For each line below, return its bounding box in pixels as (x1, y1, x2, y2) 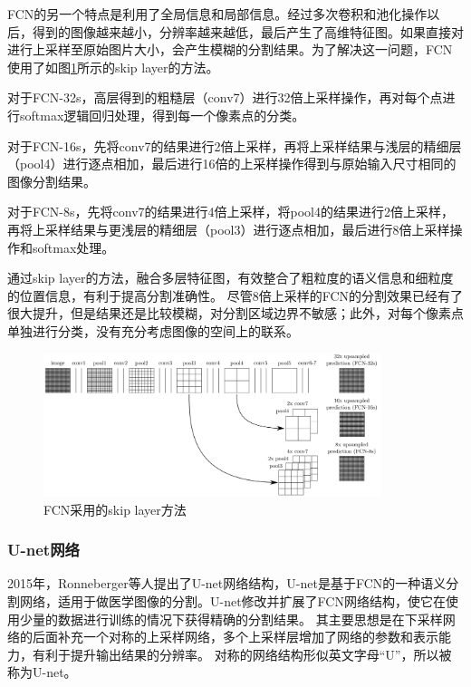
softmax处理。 (32, 237, 115, 256)
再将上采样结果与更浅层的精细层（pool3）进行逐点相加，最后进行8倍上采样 (7, 219, 450, 238)
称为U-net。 (7, 663, 77, 682)
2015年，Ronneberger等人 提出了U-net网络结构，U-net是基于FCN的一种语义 (7, 574, 447, 593)
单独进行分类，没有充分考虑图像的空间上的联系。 (7, 321, 299, 340)
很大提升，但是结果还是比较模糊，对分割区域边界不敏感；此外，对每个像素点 (7, 304, 464, 323)
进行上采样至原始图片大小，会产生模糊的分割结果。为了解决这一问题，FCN (7, 40, 453, 59)
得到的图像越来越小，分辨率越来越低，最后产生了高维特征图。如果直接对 (32, 22, 464, 41)
